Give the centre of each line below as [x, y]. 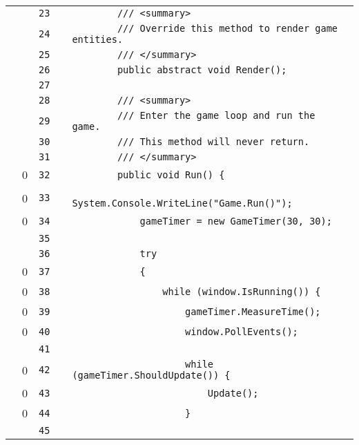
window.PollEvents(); [242, 331]
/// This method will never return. [213, 142]
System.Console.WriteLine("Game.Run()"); [182, 203]
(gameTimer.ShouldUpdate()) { [151, 375]
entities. [98, 39]
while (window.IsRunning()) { [242, 291]
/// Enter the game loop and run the [216, 115]
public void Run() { [171, 174]
